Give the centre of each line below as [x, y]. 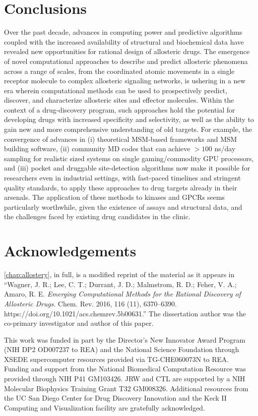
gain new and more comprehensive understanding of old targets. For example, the [128, 129]
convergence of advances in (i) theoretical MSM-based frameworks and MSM [121, 139]
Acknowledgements [70, 251]
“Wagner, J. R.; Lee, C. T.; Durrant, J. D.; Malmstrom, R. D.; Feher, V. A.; [120, 284]
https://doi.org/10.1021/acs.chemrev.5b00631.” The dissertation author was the [125, 313]
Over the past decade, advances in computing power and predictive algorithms [123, 32]
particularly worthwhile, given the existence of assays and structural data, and [123, 207]
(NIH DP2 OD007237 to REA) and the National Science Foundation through [122, 349]
